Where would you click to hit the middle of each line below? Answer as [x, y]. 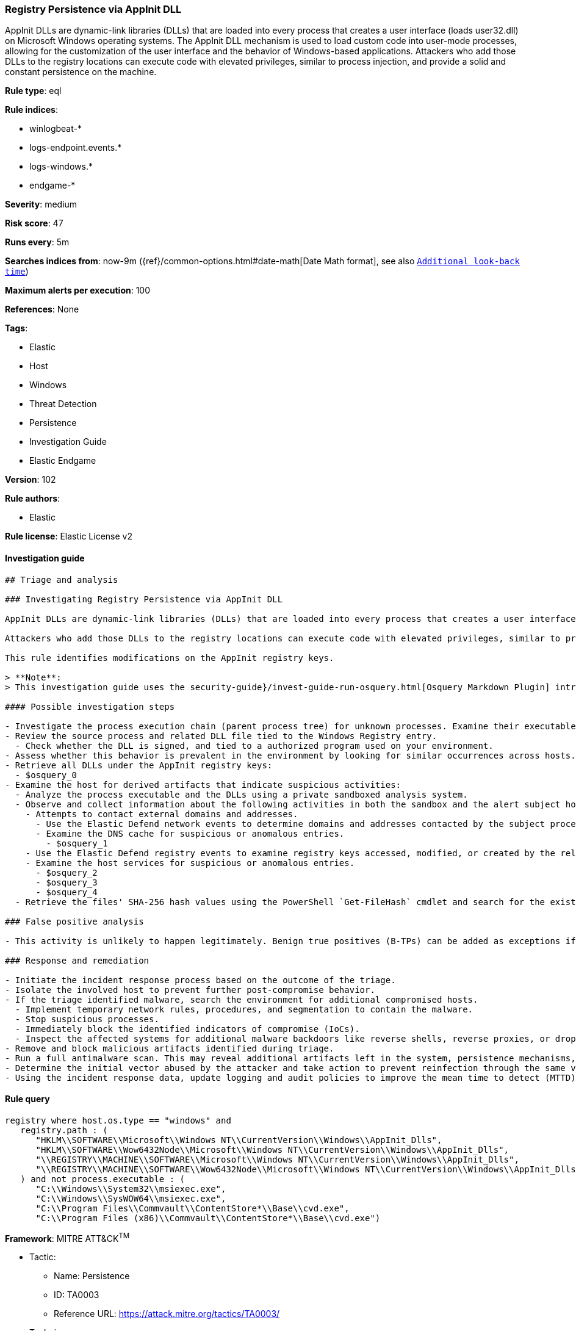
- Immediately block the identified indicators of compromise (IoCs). [187, 1029]
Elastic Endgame [63, 461]
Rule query [27, 1099]
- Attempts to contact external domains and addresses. [162, 814]
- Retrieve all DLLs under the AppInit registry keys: [139, 765]
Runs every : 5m [37, 242]
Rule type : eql [33, 91]
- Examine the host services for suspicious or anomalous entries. [190, 863]
